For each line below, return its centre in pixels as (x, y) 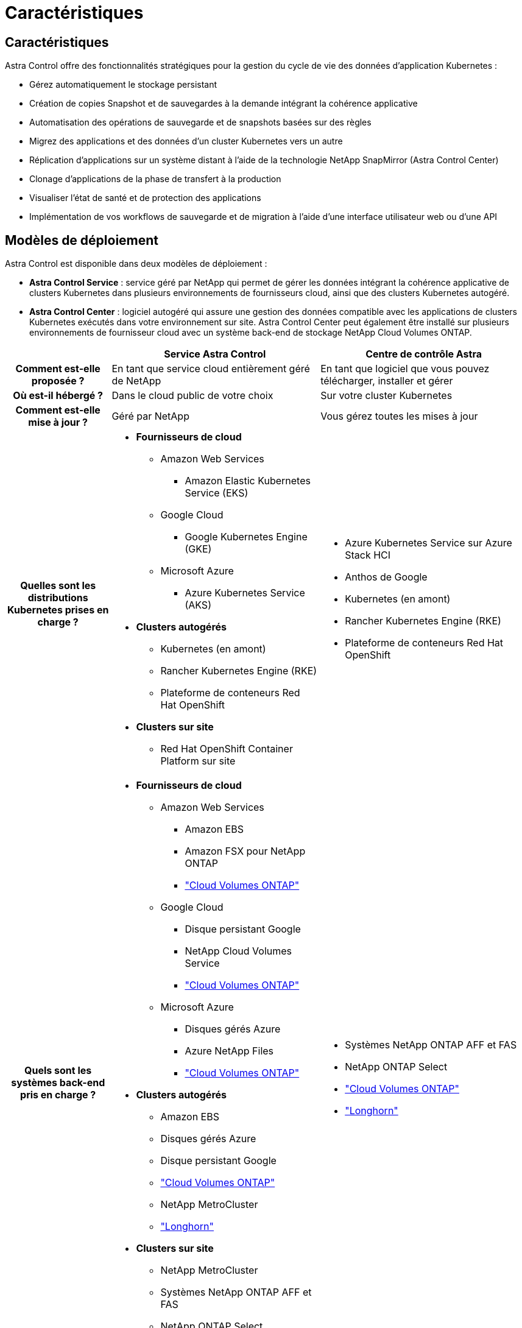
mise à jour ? (58, 422)
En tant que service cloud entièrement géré (211, 369)
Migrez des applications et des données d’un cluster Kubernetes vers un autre (186, 141)
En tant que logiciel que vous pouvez (405, 369)
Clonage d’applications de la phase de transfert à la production (155, 179)
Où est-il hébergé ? (58, 396)
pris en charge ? (58, 1095)
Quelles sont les (58, 586)
